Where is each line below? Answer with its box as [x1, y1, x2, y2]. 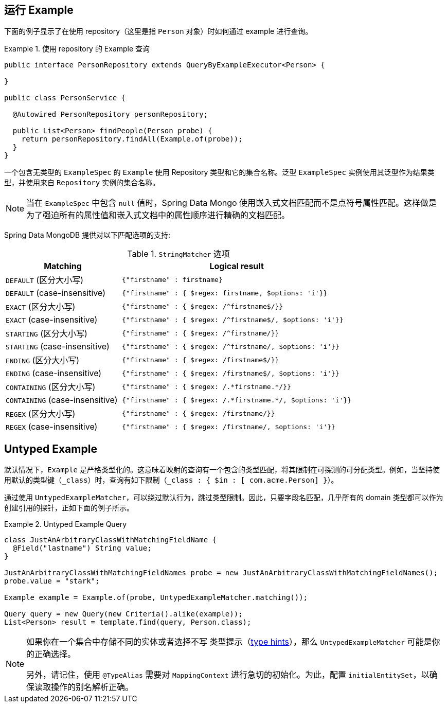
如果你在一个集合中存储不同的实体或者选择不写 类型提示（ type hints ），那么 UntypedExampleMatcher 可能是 [26, 637, 432, 647]
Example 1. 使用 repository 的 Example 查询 [4, 44, 150, 54]
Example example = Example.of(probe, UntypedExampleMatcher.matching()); [4, 593, 308, 602]
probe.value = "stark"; [4, 577, 100, 586]
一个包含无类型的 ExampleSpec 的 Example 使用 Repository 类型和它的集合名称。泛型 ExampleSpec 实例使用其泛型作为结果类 [4, 168, 435, 177]
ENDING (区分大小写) [6, 355, 80, 366]
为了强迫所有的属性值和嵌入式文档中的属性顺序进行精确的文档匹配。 [26, 210, 290, 221]
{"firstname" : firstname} [122, 275, 223, 284]
